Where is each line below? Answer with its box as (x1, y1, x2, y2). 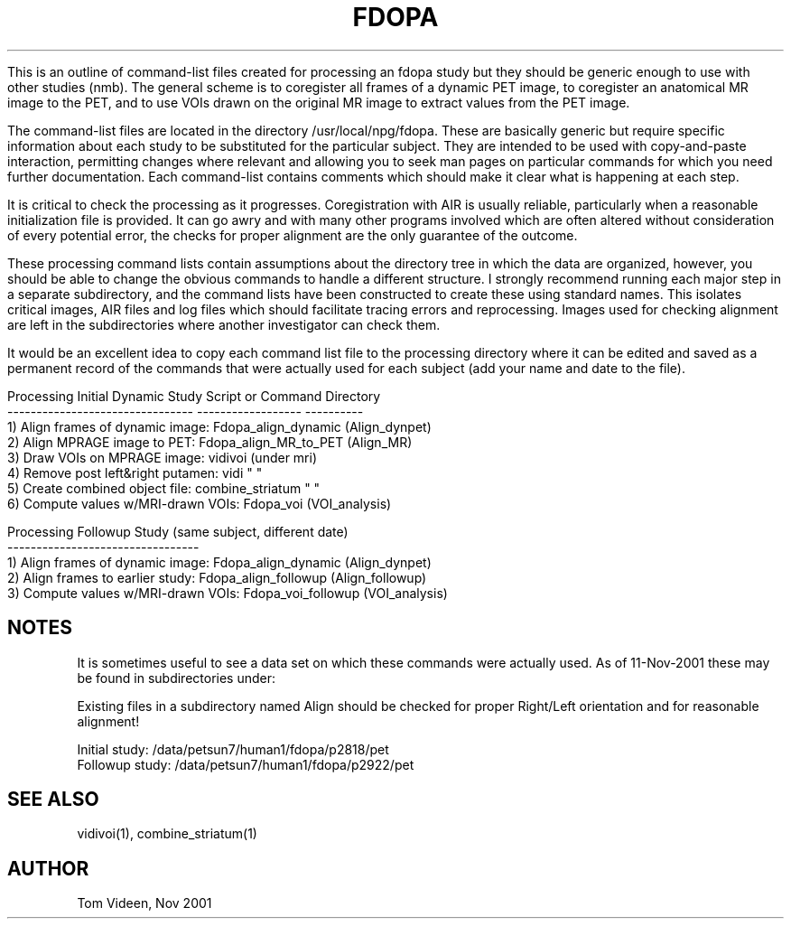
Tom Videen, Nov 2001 (77, 895, 212, 912)
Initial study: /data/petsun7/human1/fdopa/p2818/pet (77, 741, 389, 757)
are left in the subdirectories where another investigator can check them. (7, 316, 441, 332)
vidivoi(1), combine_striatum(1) (77, 826, 257, 842)
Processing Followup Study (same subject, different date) (7, 523, 349, 539)
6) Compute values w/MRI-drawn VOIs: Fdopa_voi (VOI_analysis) (7, 495, 392, 511)
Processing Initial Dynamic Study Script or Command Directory (7, 388, 381, 404)
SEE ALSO (7, 788, 99, 811)
